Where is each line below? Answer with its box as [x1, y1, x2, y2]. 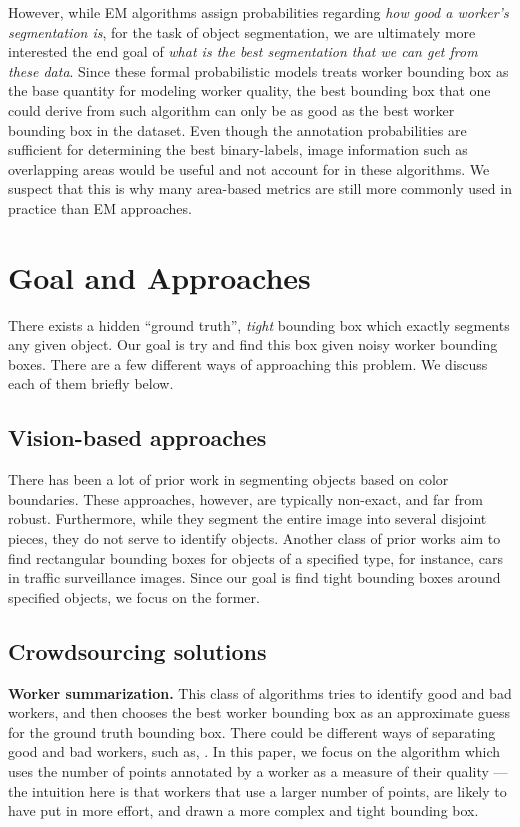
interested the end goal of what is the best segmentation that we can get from [8, 41, 478, 62]
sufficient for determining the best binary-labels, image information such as [8, 139, 468, 160]
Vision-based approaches [8, 422, 267, 453]
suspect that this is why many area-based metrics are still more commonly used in [8, 178, 512, 199]
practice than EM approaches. [8, 197, 192, 218]
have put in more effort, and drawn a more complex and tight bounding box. [8, 800, 479, 821]
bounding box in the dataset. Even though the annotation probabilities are [8, 119, 467, 140]
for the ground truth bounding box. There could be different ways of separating [8, 721, 496, 742]
